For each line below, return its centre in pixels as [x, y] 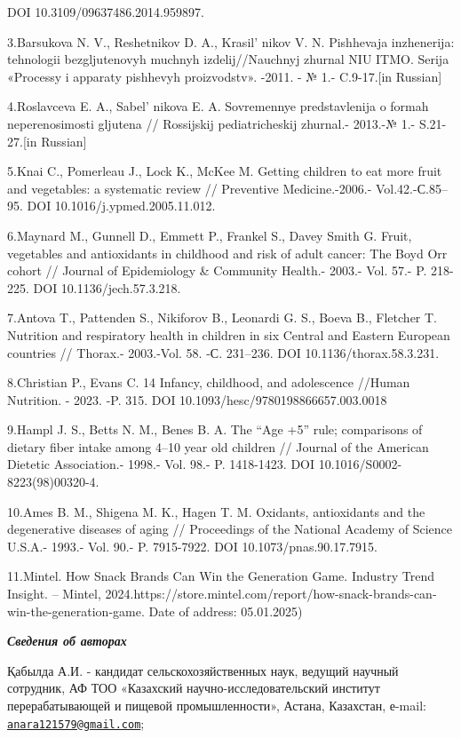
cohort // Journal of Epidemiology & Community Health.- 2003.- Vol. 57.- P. [217, 270]
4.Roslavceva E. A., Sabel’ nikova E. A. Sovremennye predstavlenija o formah [218, 106]
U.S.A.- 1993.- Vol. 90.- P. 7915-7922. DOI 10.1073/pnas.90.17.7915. [192, 546]
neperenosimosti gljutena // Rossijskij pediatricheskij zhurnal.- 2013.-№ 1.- [211, 123]
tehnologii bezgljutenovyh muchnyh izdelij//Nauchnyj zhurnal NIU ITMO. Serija [228, 59]
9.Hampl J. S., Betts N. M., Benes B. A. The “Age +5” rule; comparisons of [215, 429]
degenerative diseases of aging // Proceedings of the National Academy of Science [230, 529]
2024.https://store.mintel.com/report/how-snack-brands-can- [271, 594]
